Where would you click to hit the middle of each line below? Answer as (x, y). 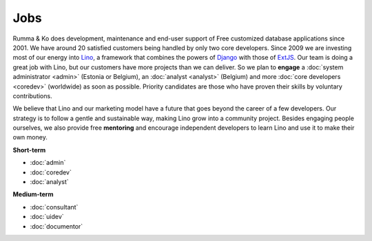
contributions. (32, 95)
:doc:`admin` (48, 163)
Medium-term (33, 194)
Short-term (29, 150)
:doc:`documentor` (56, 226)
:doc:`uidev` (47, 217)
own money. (30, 137)
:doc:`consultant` (54, 207)
